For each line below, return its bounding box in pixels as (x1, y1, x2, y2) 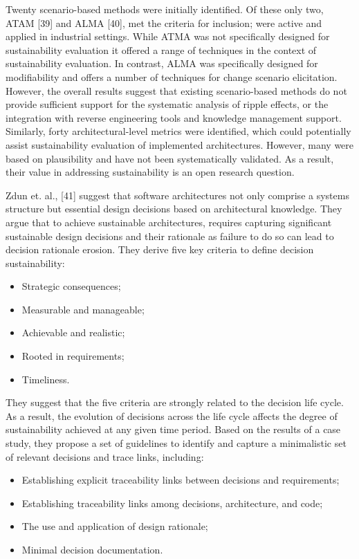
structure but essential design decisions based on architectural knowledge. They (6, 201, 342, 216)
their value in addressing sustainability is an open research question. (6, 165, 295, 179)
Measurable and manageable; (21, 302, 145, 316)
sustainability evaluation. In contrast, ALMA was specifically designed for (6, 56, 318, 71)
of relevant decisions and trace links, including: (6, 449, 204, 464)
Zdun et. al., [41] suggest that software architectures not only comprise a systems (6, 187, 349, 202)
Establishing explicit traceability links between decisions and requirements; (21, 473, 340, 487)
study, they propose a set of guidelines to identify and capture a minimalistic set (6, 436, 347, 450)
